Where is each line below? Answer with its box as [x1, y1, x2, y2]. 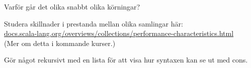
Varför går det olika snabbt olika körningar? [4, 1, 140, 11]
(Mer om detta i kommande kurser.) [4, 37, 116, 48]
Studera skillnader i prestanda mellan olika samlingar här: [4, 18, 183, 28]
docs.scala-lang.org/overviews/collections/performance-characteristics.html [4, 28, 234, 38]
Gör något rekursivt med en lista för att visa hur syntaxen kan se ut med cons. [4, 54, 248, 65]
